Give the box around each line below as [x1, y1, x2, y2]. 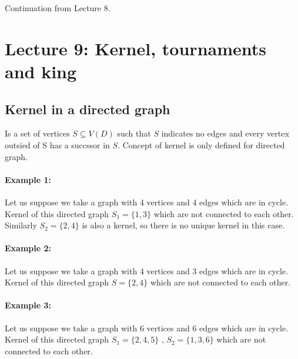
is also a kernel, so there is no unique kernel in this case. [82, 219, 285, 231]
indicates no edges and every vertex [161, 127, 289, 139]
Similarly [5, 219, 37, 231]
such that [117, 127, 151, 139]
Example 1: [5, 173, 51, 185]
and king [5, 59, 77, 83]
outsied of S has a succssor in [5, 138, 110, 151]
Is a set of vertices [5, 127, 70, 139]
